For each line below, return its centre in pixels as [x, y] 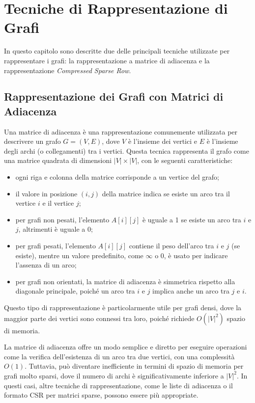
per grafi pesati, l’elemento [56, 246]
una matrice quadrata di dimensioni [58, 160]
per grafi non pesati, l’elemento [62, 219]
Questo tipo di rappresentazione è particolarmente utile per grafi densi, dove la [123, 307]
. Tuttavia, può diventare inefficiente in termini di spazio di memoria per [134, 366]
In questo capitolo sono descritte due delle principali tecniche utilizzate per [117, 51]
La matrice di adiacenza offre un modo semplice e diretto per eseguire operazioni [126, 347]
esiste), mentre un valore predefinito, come [79, 255]
